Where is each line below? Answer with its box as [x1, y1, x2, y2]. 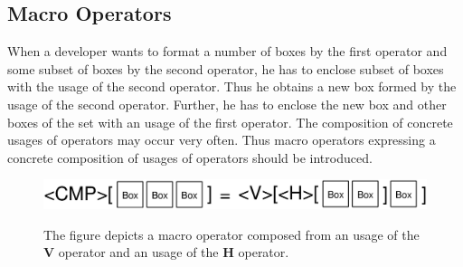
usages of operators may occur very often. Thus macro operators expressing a [7, 130, 436, 149]
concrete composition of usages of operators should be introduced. [7, 148, 373, 167]
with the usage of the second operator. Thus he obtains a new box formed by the [7, 77, 457, 96]
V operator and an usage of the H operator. [43, 243, 289, 262]
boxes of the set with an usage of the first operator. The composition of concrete [7, 112, 453, 131]
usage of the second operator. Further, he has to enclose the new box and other [7, 94, 447, 113]
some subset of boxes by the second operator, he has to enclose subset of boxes [7, 59, 444, 78]
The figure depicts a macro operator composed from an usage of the [43, 224, 420, 243]
